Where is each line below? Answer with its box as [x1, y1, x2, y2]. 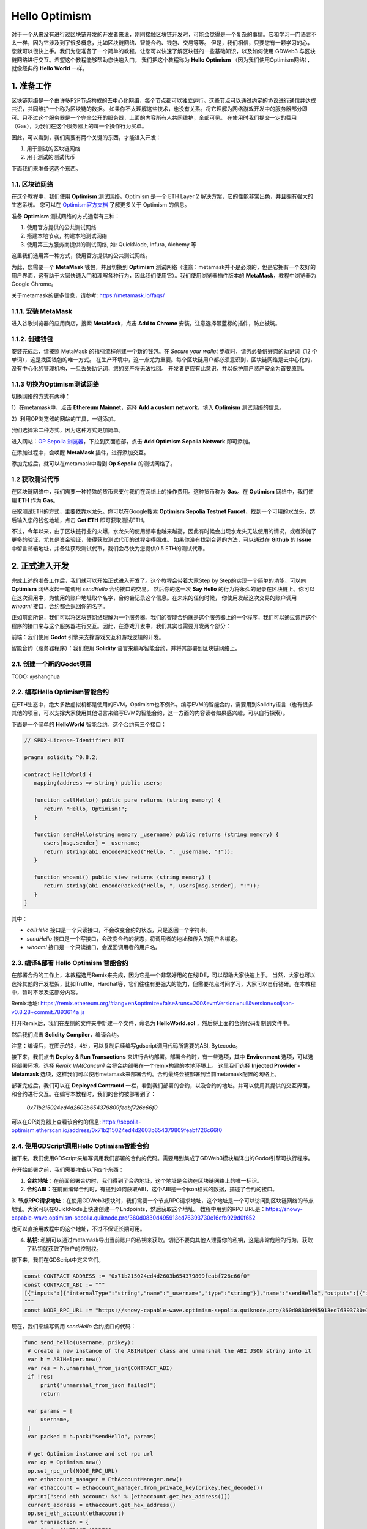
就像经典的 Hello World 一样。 [11, 65, 88, 72]
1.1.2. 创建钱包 [11, 335, 53, 343]
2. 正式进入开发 [11, 560, 70, 571]
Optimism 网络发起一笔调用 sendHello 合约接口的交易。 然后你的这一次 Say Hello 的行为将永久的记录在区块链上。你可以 [11, 585, 315, 593]
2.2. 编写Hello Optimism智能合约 [11, 688, 109, 697]
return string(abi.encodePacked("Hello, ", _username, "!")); [43, 848, 234, 855]
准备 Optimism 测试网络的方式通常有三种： [11, 212, 120, 220]
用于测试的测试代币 [26, 154, 75, 161]
